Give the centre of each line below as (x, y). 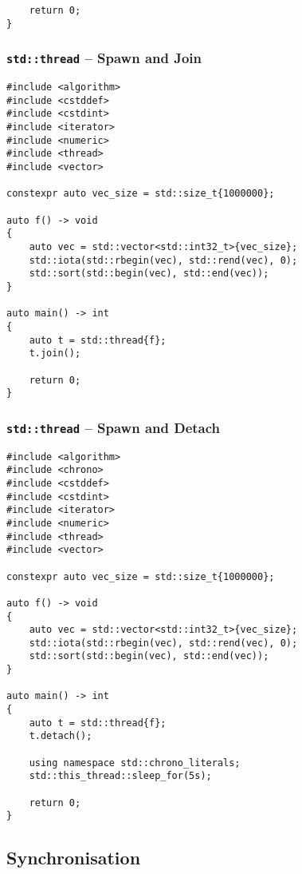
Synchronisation (74, 858)
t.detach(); (61, 736)
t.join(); (55, 354)
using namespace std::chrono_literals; (135, 763)
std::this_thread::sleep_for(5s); (120, 776)
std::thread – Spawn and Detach (114, 427)
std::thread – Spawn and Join (104, 58)
